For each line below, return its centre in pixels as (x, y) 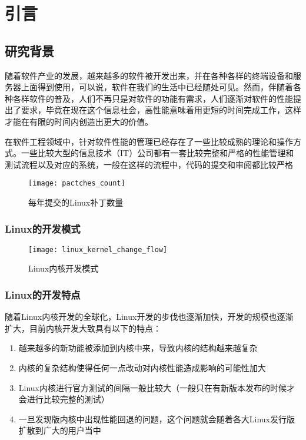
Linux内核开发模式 (64, 268)
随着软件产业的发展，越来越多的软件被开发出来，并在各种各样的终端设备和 (149, 75)
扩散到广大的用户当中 (60, 430)
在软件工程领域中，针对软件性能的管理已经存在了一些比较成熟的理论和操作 (149, 141)
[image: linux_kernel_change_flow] (98, 249)
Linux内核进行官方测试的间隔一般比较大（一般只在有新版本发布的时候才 (157, 387)
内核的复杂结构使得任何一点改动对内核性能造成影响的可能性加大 (142, 368)
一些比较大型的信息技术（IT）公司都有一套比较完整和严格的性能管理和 (157, 153)
